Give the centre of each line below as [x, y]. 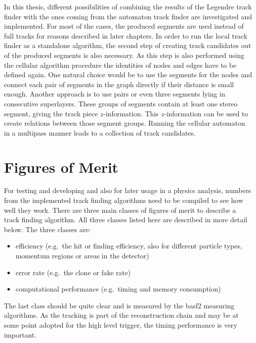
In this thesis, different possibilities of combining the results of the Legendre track [128, 6]
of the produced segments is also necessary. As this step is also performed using [124, 55]
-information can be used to [206, 113]
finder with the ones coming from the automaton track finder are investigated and [128, 16]
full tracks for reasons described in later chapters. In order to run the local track [126, 35]
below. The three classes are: [47, 229]
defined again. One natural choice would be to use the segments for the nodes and [128, 74]
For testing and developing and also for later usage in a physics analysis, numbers [128, 190]
